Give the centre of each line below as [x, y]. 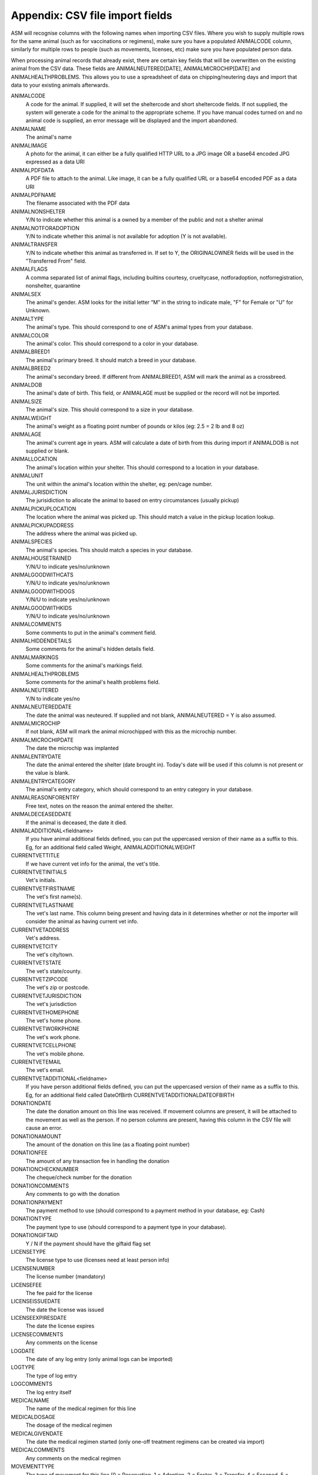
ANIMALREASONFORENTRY [45, 798]
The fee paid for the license [59, 1293]
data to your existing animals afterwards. [60, 85]
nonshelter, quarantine [53, 286]
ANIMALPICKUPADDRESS [42, 525]
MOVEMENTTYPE [33, 1467]
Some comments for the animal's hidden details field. [90, 649]
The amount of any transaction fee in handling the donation [97, 1161]
